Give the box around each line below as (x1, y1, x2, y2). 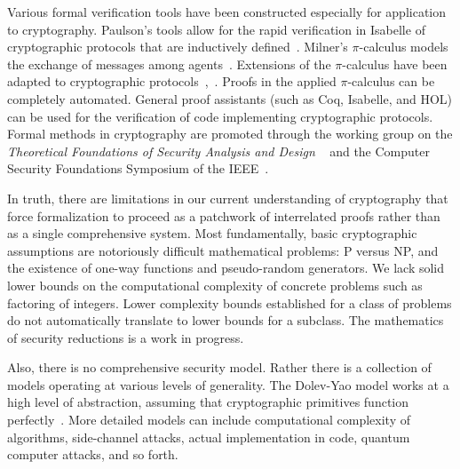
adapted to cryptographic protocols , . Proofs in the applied (7, 72, 337, 91)
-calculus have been (342, 54, 448, 73)
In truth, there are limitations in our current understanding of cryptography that (7, 188, 448, 207)
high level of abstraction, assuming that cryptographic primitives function (7, 393, 409, 411)
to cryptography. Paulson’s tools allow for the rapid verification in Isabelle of (7, 20, 425, 38)
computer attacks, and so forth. (7, 445, 178, 464)
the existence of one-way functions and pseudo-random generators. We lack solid (7, 258, 445, 277)
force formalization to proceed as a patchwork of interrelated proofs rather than (7, 206, 440, 225)
